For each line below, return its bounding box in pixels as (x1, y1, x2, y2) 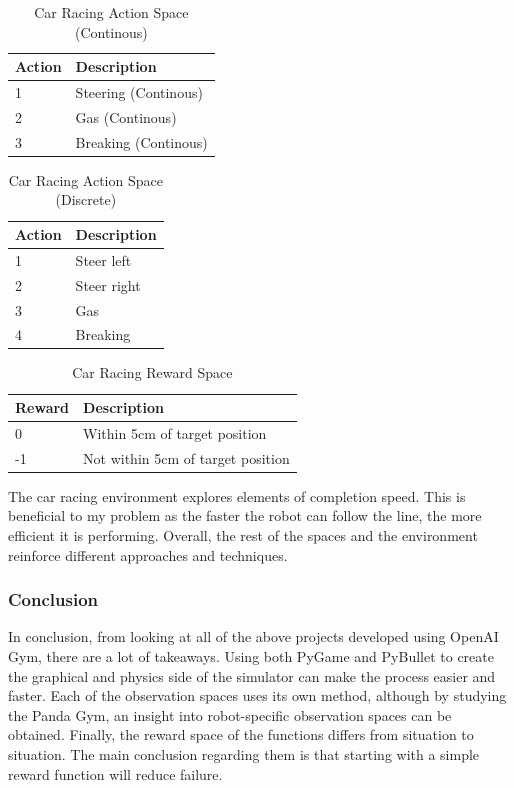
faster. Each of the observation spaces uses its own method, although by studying (8, 685, 507, 706)
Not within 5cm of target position (83, 447, 290, 468)
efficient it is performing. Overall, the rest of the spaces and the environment (8, 525, 478, 546)
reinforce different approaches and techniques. (8, 544, 288, 565)
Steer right (75, 274, 141, 295)
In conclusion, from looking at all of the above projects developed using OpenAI (8, 626, 499, 647)
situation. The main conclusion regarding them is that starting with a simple (8, 744, 480, 764)
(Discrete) (55, 189, 117, 210)
